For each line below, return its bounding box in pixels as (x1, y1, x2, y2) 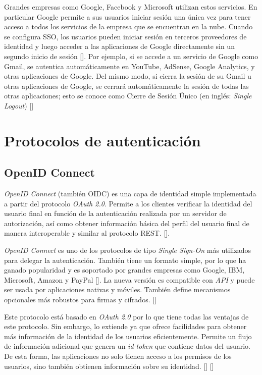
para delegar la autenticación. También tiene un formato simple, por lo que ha (4, 254, 246, 265)
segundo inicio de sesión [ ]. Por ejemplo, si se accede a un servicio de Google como (4, 50, 258, 61)
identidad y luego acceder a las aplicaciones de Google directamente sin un (4, 41, 235, 51)
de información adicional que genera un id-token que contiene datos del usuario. (4, 341, 250, 351)
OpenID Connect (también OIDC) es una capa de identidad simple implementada (4, 188, 256, 199)
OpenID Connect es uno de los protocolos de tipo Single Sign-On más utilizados (4, 245, 251, 255)
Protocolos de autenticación (4, 130, 201, 150)
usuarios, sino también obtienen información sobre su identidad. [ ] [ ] (4, 360, 214, 371)
